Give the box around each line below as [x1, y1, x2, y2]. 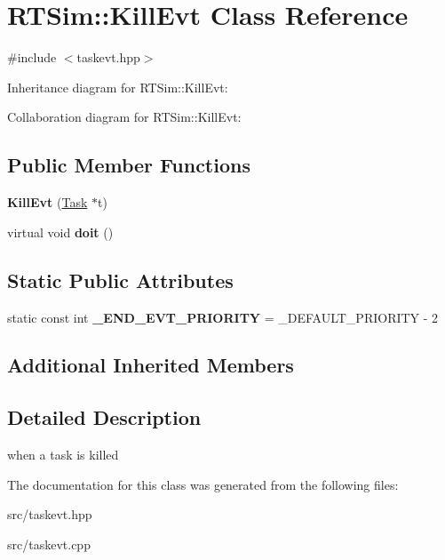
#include [7, 48, 57, 67]
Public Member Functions [7, 151, 250, 179]
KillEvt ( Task [7, 193, 88, 212]
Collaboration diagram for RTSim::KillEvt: [7, 108, 242, 126]
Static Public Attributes [7, 266, 234, 293]
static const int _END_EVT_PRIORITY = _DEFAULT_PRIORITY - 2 [7, 308, 439, 326]
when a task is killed [7, 445, 119, 464]
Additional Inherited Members [7, 351, 294, 379]
